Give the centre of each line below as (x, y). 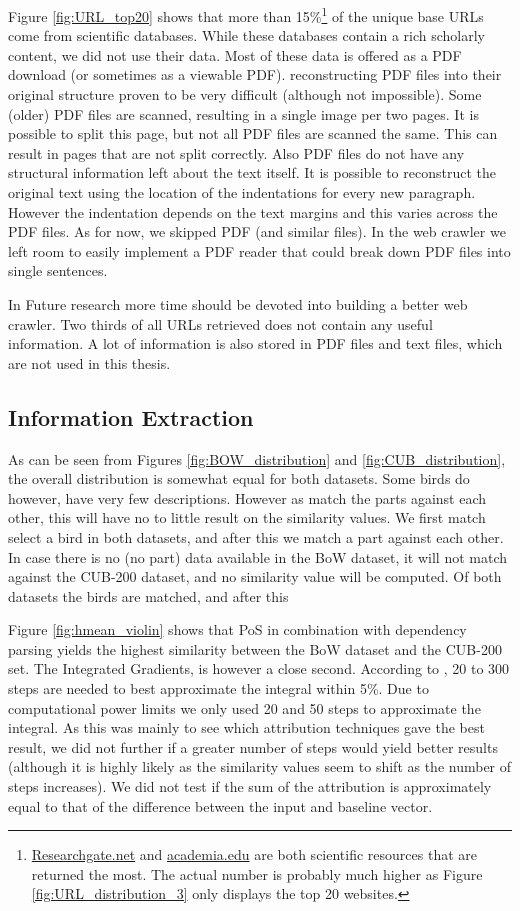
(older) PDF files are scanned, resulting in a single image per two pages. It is (243, 113)
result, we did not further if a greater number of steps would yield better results (253, 746)
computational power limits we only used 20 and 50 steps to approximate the (244, 707)
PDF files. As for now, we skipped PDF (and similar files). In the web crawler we (257, 231)
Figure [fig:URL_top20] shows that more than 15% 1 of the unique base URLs (246, 14)
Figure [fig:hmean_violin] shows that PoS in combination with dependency (237, 629)
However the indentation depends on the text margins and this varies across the (253, 211)
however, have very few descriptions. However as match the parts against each (247, 497)
